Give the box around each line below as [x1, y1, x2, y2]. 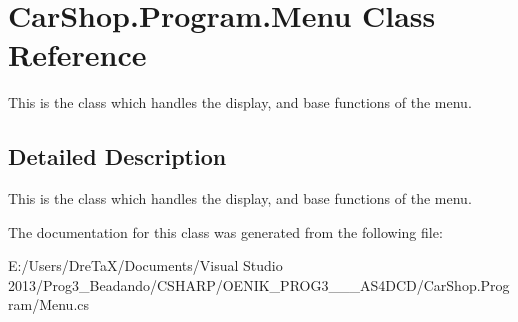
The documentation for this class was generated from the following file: [8, 221, 443, 242]
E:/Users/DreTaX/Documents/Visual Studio [8, 255, 283, 276]
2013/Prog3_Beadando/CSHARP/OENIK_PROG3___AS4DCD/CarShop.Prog [8, 274, 510, 295]
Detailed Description [8, 141, 227, 172]
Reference [8, 34, 147, 75]
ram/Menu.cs [8, 294, 90, 315]
